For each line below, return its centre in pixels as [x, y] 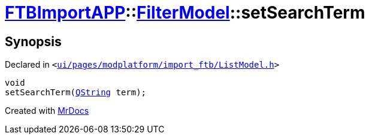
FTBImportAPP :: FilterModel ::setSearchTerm [185, 13]
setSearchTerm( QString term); [76, 93]
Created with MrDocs [47, 111]
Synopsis [33, 41]
